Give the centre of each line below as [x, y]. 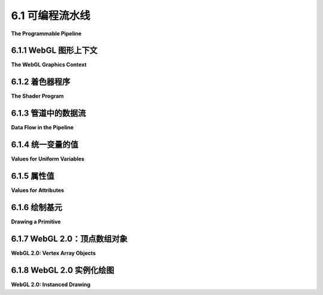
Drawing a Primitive [36, 221]
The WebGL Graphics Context [49, 65]
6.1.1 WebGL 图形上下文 [54, 51]
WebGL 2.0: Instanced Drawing [51, 284]
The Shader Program [37, 96]
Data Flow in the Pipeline [42, 127]
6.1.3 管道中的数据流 [48, 113]
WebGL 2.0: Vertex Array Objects [53, 253]
